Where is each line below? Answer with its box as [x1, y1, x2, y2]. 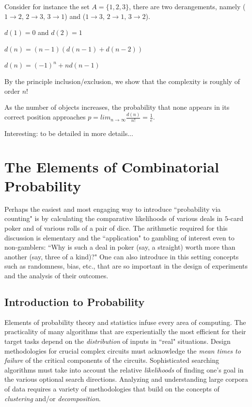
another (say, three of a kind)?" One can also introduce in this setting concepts [4, 251, 239, 261]
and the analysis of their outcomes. [4, 270, 109, 280]
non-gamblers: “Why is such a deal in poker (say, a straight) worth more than [4, 242, 236, 252]
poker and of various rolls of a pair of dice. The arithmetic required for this [4, 222, 228, 233]
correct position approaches [4, 112, 86, 122]
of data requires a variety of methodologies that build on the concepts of [4, 383, 220, 393]
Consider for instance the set [4, 1, 90, 11]
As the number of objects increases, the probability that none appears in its [4, 102, 230, 112]
